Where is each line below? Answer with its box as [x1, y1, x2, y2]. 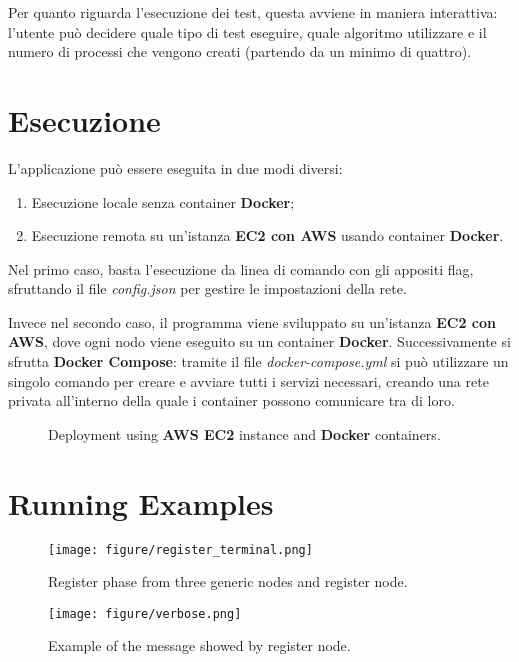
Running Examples [8, 482, 274, 523]
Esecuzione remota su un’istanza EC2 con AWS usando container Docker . [31, 225, 504, 246]
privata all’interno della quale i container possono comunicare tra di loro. [8, 390, 455, 411]
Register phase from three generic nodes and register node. [48, 571, 408, 592]
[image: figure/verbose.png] [48, 606, 242, 621]
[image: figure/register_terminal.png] [48, 542, 313, 557]
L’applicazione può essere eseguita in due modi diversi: [8, 157, 343, 178]
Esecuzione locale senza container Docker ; [31, 191, 295, 212]
